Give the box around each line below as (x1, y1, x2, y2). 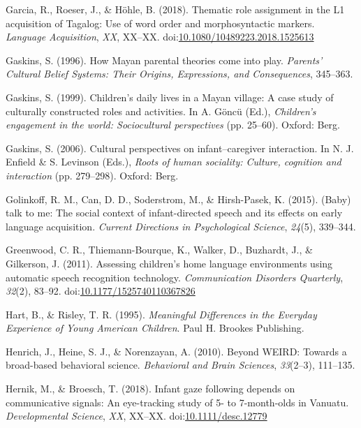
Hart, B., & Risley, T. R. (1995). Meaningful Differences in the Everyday (6, 307, 317, 321)
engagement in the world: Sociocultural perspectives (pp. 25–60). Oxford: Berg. (6, 117, 340, 132)
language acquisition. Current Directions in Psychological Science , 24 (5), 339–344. (6, 219, 356, 233)
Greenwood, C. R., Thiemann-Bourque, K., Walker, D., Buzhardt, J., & (6, 242, 313, 257)
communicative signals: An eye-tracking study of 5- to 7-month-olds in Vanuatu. (6, 394, 349, 409)
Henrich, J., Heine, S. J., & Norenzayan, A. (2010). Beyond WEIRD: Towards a (6, 344, 347, 358)
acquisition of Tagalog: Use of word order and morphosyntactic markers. (6, 15, 315, 30)
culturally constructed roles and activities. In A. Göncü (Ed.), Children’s (6, 103, 316, 118)
